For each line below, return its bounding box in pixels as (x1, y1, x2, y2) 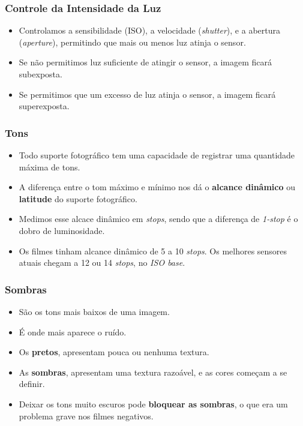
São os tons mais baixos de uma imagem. (19, 305, 170, 317)
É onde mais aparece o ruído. (19, 325, 127, 338)
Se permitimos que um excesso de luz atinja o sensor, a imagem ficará (19, 88, 276, 100)
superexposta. (19, 100, 70, 112)
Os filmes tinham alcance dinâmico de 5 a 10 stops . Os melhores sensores (19, 244, 287, 257)
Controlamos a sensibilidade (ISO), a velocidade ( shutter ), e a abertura (19, 24, 280, 37)
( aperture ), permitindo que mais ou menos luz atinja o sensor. (19, 35, 246, 48)
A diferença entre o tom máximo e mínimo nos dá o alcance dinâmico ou (19, 181, 295, 193)
